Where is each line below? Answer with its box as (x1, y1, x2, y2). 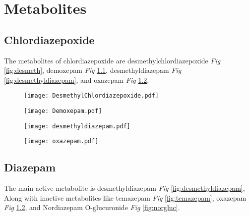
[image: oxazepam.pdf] (24, 138, 99, 145)
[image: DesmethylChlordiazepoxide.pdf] (24, 92, 159, 100)
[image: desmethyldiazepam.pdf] (24, 122, 130, 130)
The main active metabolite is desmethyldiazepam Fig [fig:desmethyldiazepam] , (4, 183, 245, 193)
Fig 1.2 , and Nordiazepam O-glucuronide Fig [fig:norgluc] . (4, 202, 180, 213)
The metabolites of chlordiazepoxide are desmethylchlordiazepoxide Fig (4, 55, 221, 65)
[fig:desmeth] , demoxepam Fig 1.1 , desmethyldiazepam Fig (4, 65, 182, 75)
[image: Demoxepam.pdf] (24, 108, 102, 115)
